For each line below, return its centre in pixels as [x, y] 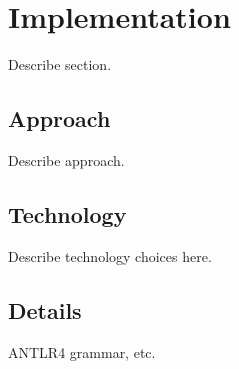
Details [45, 309]
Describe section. [60, 64]
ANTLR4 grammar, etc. [82, 351]
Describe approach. [66, 159]
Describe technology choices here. [110, 255]
